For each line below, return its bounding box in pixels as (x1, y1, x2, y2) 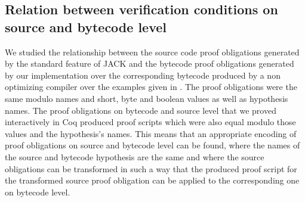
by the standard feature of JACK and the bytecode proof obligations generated (5, 57, 294, 70)
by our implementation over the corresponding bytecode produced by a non (5, 69, 281, 81)
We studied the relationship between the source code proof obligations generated (5, 45, 300, 58)
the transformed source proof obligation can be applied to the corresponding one (5, 174, 300, 187)
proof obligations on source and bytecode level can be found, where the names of (5, 139, 300, 151)
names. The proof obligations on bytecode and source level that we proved (5, 104, 276, 116)
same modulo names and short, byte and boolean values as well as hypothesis (5, 92, 288, 104)
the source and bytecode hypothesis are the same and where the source (5, 150, 264, 163)
